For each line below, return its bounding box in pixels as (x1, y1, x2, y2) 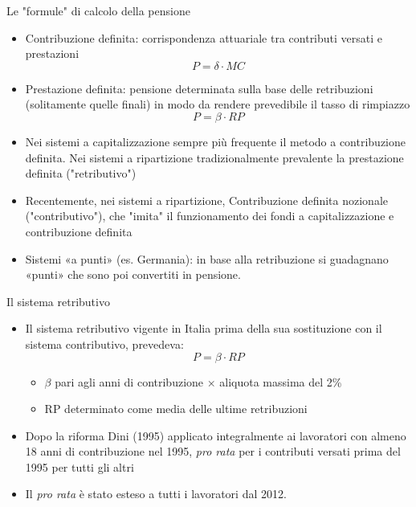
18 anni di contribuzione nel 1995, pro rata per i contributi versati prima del (25, 443, 401, 460)
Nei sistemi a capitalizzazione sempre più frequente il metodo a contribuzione (25, 133, 406, 149)
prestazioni (25, 45, 80, 62)
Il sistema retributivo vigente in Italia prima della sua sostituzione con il (25, 320, 382, 337)
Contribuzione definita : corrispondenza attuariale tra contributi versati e (25, 29, 383, 46)
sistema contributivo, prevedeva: (25, 335, 184, 352)
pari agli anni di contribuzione (55, 373, 204, 390)
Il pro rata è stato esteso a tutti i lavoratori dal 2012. (25, 485, 287, 502)
